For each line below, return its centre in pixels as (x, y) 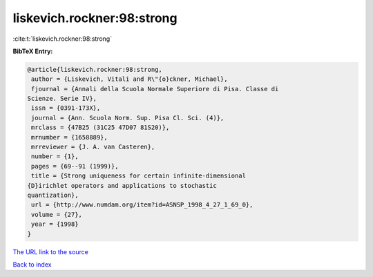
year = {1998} (55, 224)
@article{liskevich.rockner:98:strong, (95, 69)
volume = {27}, (57, 214)
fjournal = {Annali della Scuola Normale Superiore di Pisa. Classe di (155, 89)
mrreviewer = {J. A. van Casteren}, (93, 147)
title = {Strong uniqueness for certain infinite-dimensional (139, 176)
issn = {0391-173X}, (66, 108)
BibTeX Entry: (33, 51)
